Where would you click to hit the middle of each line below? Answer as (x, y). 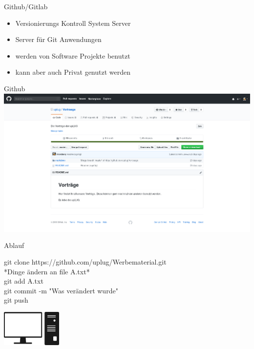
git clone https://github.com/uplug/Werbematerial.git (85, 262)
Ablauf (14, 245)
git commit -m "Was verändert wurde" (61, 290)
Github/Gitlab (26, 6)
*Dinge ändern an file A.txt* (47, 271)
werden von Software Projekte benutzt (73, 55)
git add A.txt (24, 281)
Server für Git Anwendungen (58, 39)
